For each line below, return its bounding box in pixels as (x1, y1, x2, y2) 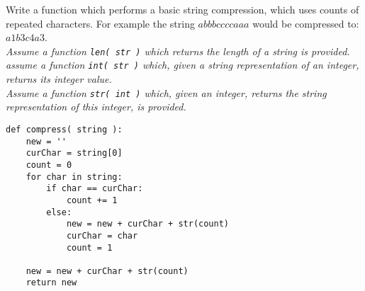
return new (26, 278, 77, 288)
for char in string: (26, 171, 123, 182)
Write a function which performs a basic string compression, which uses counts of (6, 2, 359, 16)
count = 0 (26, 159, 72, 170)
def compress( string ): (6, 124, 123, 135)
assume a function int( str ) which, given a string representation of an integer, (6, 57, 359, 72)
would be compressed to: (252, 16, 359, 30)
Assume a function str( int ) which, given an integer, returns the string (6, 85, 327, 100)
